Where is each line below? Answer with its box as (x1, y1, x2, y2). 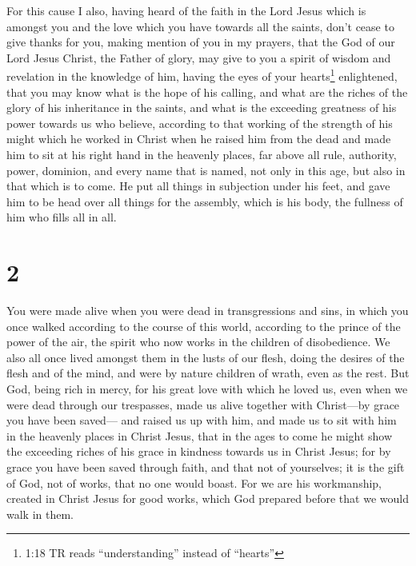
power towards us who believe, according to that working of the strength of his (6, 114, 393, 131)
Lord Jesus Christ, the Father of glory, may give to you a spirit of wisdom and (6, 49, 391, 66)
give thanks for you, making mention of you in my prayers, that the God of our (6, 34, 395, 50)
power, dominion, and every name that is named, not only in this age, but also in (6, 161, 406, 178)
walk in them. (6, 505, 74, 522)
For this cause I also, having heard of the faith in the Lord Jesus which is (6, 2, 366, 18)
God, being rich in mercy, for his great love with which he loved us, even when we (6, 381, 408, 397)
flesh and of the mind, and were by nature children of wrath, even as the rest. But (6, 365, 410, 381)
